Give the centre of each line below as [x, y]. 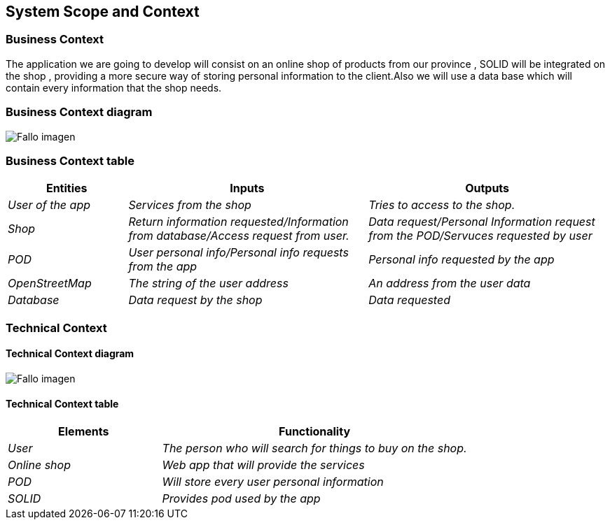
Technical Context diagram [70, 354]
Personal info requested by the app [462, 260]
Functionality [315, 432]
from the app [163, 267]
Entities [67, 188]
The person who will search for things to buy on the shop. [314, 448]
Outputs [487, 188]
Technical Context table [62, 403]
